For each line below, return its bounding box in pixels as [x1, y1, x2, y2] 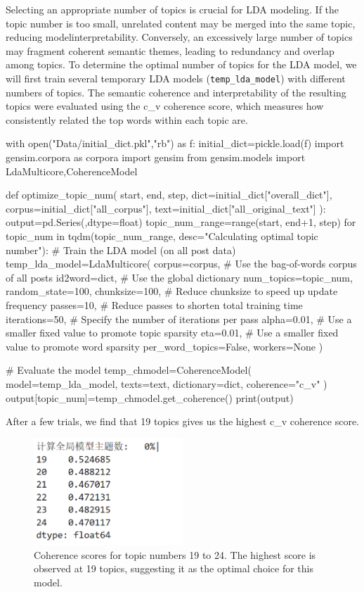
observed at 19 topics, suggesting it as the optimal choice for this [34, 561, 313, 576]
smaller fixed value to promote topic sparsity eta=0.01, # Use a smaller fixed [6, 325, 339, 340]
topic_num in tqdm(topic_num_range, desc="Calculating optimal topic [6, 228, 318, 243]
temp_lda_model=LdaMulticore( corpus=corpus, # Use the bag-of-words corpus [6, 256, 357, 271]
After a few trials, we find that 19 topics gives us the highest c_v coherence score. [6, 414, 359, 429]
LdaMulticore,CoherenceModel [6, 163, 138, 178]
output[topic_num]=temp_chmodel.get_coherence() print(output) [6, 390, 294, 405]
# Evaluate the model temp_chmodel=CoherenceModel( [6, 363, 252, 377]
